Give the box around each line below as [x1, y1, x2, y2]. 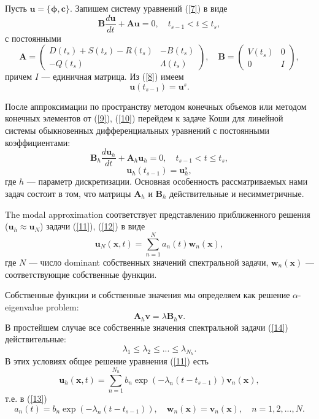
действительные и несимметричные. [169, 187, 304, 200]
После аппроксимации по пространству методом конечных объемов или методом [5, 99, 307, 112]
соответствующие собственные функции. [5, 267, 157, 280]
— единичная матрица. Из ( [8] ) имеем [41, 70, 184, 83]
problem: [45, 300, 79, 313]
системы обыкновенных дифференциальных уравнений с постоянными [5, 124, 270, 137]
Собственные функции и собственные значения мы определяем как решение [5, 288, 290, 301]
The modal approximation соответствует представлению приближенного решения [5, 207, 310, 220]
